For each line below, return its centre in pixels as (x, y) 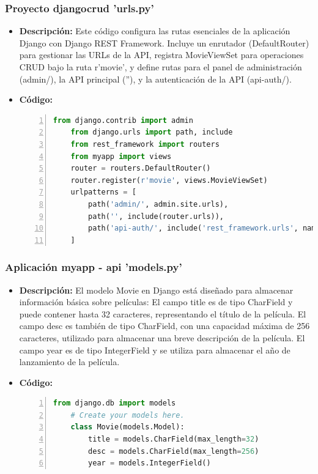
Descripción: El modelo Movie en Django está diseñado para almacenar (156, 290)
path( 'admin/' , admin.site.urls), (158, 204)
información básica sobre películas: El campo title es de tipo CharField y (156, 302)
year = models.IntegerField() (150, 463)
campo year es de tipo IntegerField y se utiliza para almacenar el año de (155, 350)
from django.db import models (114, 403)
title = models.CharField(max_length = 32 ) (174, 439)
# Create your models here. (128, 415)
